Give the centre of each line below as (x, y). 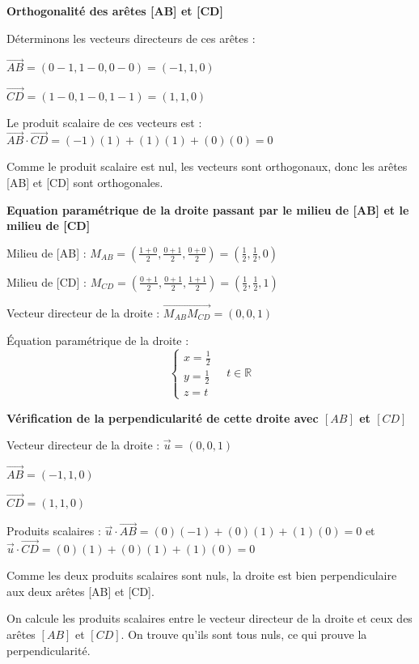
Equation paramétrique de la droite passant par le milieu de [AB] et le (208, 209)
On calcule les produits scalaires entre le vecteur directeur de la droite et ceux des (209, 618)
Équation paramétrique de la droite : (98, 340)
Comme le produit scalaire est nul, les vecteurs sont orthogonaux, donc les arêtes (207, 166)
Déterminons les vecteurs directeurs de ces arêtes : (131, 38)
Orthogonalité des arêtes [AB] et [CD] (115, 11)
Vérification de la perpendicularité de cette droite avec (163, 417)
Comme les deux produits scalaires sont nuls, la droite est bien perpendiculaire (202, 575)
